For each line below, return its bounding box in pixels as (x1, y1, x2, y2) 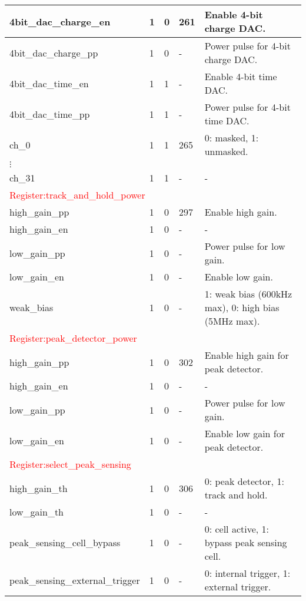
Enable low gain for (204, 427, 285, 440)
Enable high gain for (204, 348, 289, 362)
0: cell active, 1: (204, 522, 269, 536)
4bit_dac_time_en (9, 76, 89, 90)
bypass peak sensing (204, 536, 287, 549)
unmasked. (204, 144, 248, 158)
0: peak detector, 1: (204, 474, 284, 488)
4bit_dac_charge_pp (9, 45, 98, 60)
